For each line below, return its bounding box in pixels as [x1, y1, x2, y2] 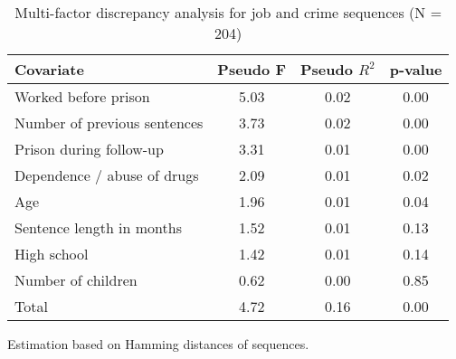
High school [14, 243, 89, 264]
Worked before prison [14, 86, 150, 107]
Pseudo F [217, 59, 286, 80]
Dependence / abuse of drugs [14, 165, 199, 185]
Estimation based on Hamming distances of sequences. [7, 335, 309, 353]
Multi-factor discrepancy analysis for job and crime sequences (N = [14, 2, 442, 23]
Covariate [14, 59, 84, 80]
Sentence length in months [14, 217, 182, 238]
